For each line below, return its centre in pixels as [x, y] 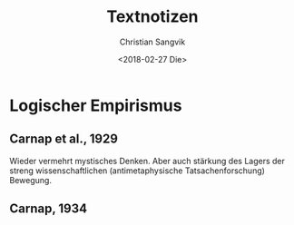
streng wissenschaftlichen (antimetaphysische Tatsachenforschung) [137, 171]
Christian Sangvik [152, 42]
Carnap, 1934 [49, 209]
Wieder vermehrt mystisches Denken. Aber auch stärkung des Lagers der [147, 161]
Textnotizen [152, 17]
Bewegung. [31, 180]
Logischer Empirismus [96, 105]
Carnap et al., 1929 [64, 139]
